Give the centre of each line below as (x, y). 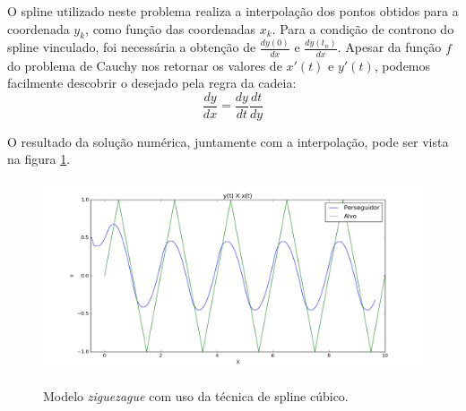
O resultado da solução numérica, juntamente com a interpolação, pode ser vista (228, 141)
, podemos (402, 65)
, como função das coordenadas (171, 28)
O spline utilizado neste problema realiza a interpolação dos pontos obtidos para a (233, 11)
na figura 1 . (39, 159)
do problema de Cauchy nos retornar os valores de (145, 65)
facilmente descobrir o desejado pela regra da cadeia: (152, 83)
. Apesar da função (389, 47)
